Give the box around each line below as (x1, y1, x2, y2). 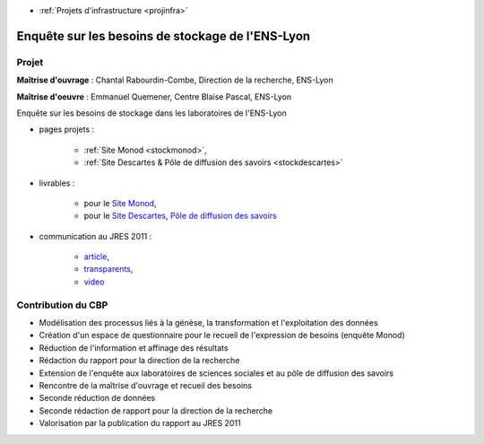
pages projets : (39, 124, 95, 135)
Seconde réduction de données (39, 393, 156, 404)
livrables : (39, 178, 75, 188)
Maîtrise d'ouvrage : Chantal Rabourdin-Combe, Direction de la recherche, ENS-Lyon (16, 74, 333, 85)
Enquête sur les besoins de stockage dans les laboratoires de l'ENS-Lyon (16, 108, 287, 118)
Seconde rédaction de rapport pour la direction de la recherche (39, 405, 273, 416)
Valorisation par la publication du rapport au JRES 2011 (39, 418, 241, 429)
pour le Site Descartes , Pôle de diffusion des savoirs (83, 211, 278, 222)
